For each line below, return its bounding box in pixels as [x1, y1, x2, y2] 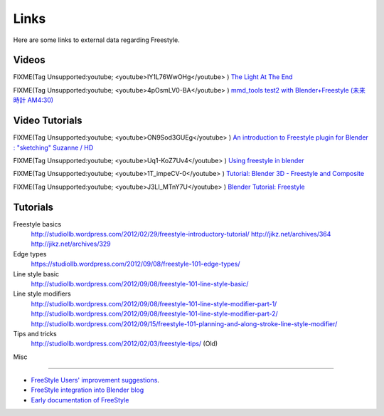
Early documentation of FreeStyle [31, 395, 129, 404]
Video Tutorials [13, 115, 82, 127]
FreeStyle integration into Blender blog [31, 385, 144, 395]
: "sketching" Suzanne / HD [13, 143, 94, 152]
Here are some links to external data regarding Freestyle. [13, 36, 181, 44]
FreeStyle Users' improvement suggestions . [31, 376, 160, 385]
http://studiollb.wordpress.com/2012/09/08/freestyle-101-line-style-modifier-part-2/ [31, 310, 278, 318]
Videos [13, 54, 46, 66]
